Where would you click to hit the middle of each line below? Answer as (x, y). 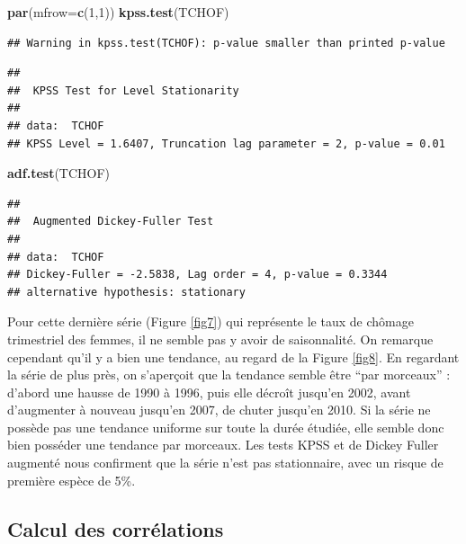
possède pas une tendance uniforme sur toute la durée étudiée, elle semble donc (226, 427)
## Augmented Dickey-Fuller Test (111, 222)
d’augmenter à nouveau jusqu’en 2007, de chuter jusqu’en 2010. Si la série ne (219, 410)
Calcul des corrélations (116, 528)
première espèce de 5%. (72, 480)
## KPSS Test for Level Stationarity (123, 90)
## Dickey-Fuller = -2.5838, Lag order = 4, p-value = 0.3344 (197, 275)
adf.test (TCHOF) (59, 173)
